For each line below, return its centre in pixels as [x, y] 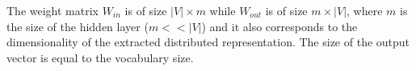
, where [365, 10]
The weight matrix [53, 10]
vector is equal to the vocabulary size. [100, 57]
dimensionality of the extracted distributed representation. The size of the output [208, 42]
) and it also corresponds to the [279, 26]
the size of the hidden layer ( [78, 26]
